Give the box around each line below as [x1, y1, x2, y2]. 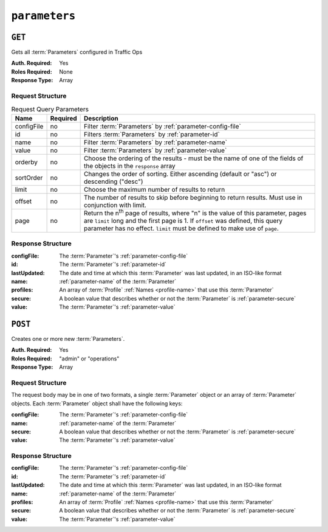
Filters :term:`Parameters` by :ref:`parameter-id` [83, 130, 220, 138]
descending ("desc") [83, 177, 143, 186]
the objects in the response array [83, 161, 176, 170]
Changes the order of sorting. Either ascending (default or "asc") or [83, 169, 277, 178]
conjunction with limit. [83, 201, 147, 209]
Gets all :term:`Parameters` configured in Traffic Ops [11, 49, 143, 56]
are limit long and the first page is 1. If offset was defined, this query [83, 217, 282, 225]
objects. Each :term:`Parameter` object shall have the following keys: [11, 399, 183, 407]
